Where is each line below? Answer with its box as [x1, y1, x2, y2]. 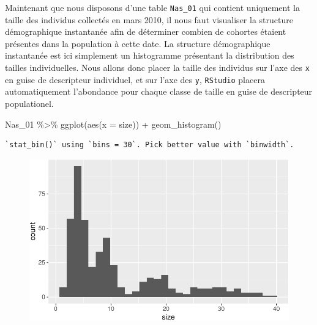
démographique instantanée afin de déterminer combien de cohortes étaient [5, 25, 286, 38]
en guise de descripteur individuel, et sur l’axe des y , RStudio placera [5, 73, 265, 86]
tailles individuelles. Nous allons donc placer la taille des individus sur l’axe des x [5, 61, 310, 74]
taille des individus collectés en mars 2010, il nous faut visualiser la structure [5, 13, 293, 26]
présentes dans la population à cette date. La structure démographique [5, 37, 270, 49]
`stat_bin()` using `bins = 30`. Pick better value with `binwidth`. [5, 141, 294, 150]
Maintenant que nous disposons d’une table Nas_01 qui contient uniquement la [5, 1, 300, 13]
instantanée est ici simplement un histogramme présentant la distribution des [5, 49, 294, 62]
